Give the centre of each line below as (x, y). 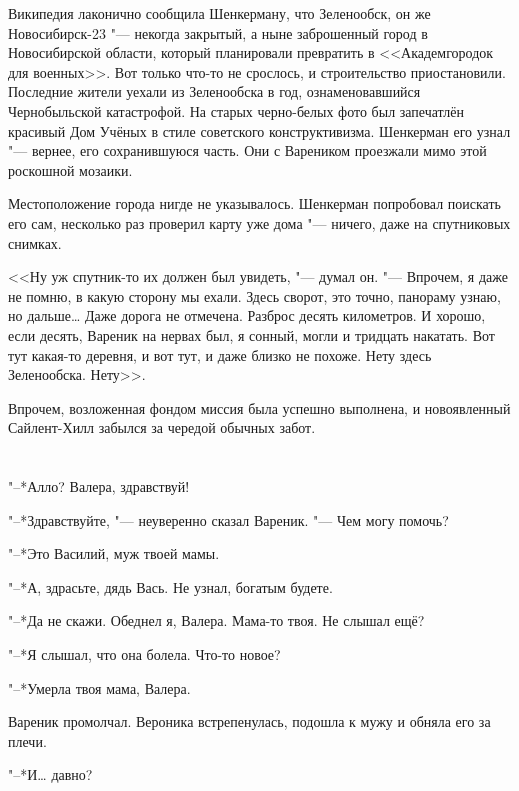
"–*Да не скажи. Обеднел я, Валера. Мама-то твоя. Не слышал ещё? (216, 620)
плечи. (27, 740)
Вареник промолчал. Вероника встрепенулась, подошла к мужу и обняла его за (249, 721)
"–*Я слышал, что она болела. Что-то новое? (144, 654)
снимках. (35, 242)
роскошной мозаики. (70, 169)
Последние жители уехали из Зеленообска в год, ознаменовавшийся (214, 91)
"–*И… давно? (50, 774)
